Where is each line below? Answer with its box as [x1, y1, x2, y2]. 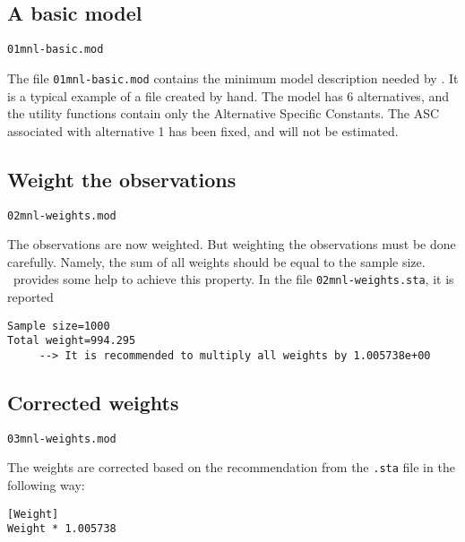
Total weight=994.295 [7, 334, 136, 348]
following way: [7, 476, 85, 495]
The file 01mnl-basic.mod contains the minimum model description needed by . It [7, 68, 459, 87]
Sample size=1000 [7, 319, 110, 332]
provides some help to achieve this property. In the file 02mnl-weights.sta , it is [13, 270, 454, 288]
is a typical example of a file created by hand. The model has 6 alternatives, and [7, 86, 450, 105]
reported [7, 288, 54, 305]
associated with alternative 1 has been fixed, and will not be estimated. [7, 121, 399, 140]
